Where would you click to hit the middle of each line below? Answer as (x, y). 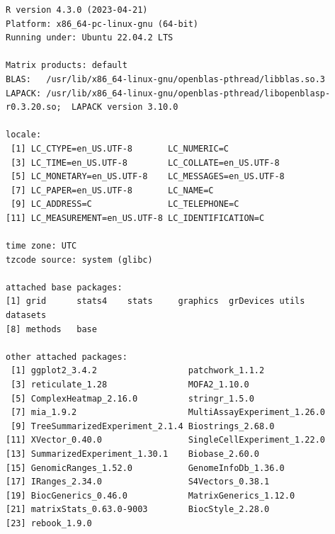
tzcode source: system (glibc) (79, 260)
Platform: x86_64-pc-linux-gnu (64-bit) (102, 24)
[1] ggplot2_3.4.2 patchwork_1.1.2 (138, 371)
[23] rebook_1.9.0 (49, 523)
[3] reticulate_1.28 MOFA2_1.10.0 (130, 385)
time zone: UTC (41, 246)
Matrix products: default (67, 66)
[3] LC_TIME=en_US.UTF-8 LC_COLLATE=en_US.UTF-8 (145, 163)
